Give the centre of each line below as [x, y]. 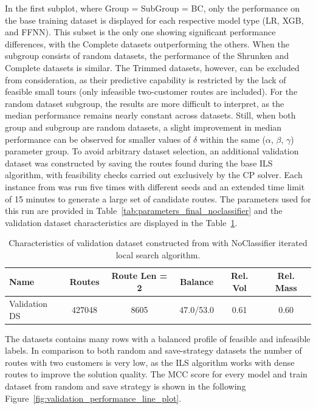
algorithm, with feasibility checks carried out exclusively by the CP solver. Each [154, 175]
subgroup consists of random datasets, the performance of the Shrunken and [147, 56]
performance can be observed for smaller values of [98, 139]
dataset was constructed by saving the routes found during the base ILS [139, 163]
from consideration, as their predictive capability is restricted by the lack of [146, 79]
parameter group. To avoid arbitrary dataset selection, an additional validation [152, 151]
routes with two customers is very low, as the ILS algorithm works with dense [150, 362]
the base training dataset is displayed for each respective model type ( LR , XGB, [154, 20]
